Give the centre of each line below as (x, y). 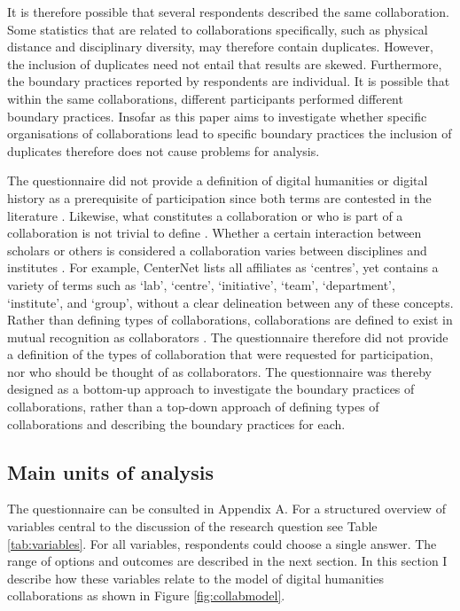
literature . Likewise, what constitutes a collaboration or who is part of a (205, 215)
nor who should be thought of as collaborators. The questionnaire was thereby (219, 371)
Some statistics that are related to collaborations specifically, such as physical (218, 29)
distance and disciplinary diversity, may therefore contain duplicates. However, (220, 47)
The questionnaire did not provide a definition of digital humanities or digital (218, 180)
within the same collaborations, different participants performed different (205, 98)
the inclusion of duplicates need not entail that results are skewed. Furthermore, (225, 63)
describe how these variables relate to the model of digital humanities (196, 578)
